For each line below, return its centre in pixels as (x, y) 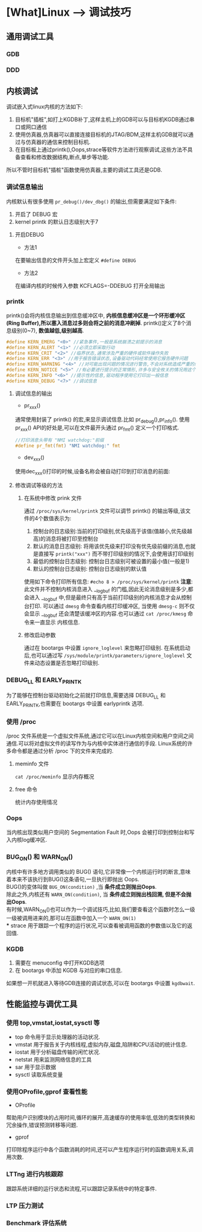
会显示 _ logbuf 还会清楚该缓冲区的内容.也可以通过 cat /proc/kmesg (105, 614)
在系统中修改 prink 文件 (53, 498)
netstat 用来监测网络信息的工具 (53, 1060)
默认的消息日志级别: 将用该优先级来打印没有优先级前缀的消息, (109, 546)
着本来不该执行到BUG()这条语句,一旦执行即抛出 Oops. (73, 879)
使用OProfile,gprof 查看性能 (47, 1092)
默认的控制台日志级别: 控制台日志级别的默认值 (90, 568)
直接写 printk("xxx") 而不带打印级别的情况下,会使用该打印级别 (116, 553)
